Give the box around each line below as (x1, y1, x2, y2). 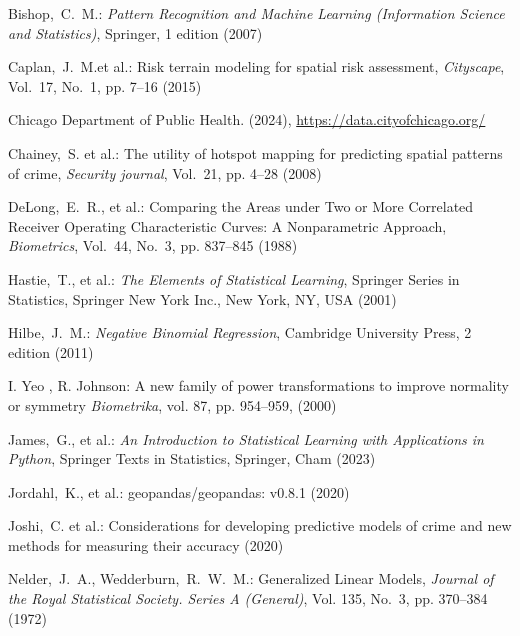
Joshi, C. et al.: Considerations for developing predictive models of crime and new (8, 515, 512, 536)
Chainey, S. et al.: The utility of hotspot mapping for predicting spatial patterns (8, 142, 503, 163)
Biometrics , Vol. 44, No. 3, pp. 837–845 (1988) (8, 235, 298, 256)
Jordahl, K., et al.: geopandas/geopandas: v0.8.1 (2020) (8, 481, 350, 502)
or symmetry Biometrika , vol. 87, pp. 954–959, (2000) (8, 394, 337, 415)
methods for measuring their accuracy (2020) (8, 534, 284, 555)
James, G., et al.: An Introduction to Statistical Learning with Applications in (8, 428, 484, 449)
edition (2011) (8, 341, 94, 362)
